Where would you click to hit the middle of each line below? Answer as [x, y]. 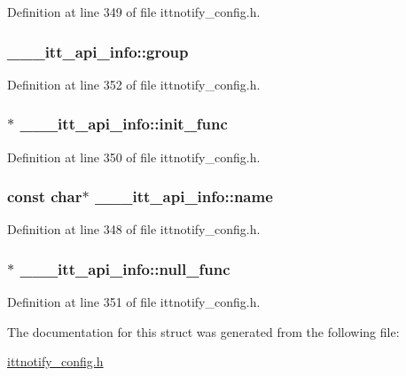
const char [45, 196]
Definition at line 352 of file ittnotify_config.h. [134, 84]
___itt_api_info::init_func [124, 124]
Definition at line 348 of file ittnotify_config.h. [134, 229]
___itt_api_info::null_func [125, 268]
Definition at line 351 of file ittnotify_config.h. [134, 302]
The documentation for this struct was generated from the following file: [203, 331]
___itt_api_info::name [183, 196]
